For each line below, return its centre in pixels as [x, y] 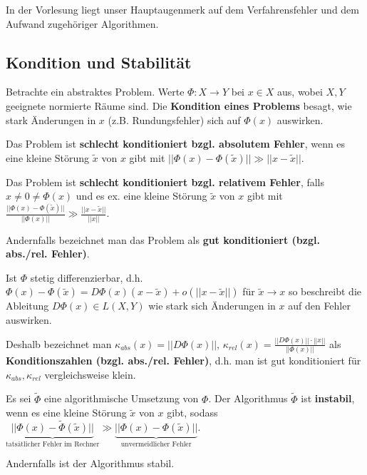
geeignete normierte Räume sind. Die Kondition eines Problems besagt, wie [179, 105]
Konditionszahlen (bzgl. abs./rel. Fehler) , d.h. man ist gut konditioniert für [183, 361]
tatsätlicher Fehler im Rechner [53, 444]
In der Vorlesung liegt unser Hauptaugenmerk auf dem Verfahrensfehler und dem [182, 9]
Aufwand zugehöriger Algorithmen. [82, 23]
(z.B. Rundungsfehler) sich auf [174, 119]
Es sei [19, 398]
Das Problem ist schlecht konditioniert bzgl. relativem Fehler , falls [165, 182]
